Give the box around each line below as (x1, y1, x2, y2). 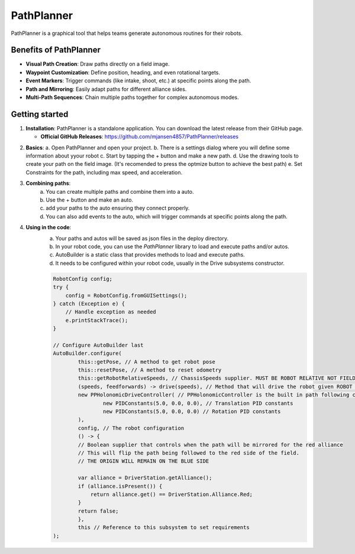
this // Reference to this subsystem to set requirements (78, 524, 250, 531)
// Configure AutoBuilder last (53, 341, 144, 348)
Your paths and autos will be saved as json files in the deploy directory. (55, 235, 229, 242)
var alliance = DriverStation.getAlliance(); (78, 475, 212, 481)
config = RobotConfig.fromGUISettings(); (65, 292, 188, 299)
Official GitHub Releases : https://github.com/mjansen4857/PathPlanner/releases (40, 133, 239, 140)
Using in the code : (25, 224, 72, 231)
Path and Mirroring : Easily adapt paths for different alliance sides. (25, 85, 187, 92)
